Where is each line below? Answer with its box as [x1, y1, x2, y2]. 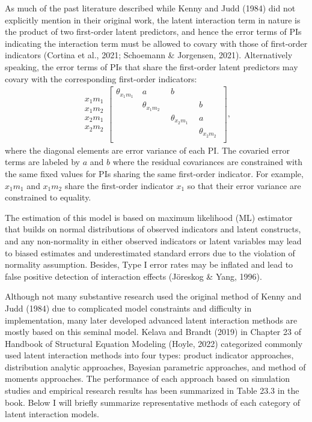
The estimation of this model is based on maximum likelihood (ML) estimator [5, 211, 293, 223]
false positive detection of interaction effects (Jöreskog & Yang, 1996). [5, 270, 262, 282]
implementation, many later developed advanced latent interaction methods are [5, 313, 298, 326]
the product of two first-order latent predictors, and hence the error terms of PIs [5, 25, 302, 38]
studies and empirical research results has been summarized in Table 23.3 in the [5, 384, 299, 397]
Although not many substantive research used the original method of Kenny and [5, 290, 302, 303]
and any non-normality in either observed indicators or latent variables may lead [5, 234, 302, 247]
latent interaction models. [5, 408, 99, 420]
